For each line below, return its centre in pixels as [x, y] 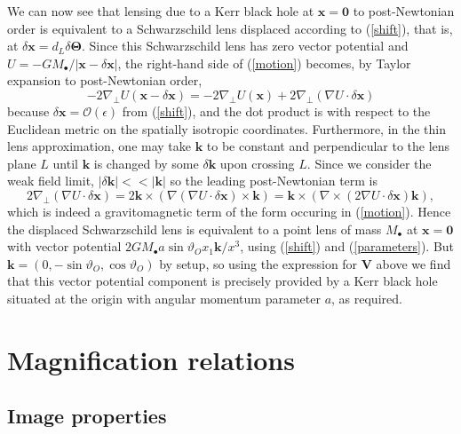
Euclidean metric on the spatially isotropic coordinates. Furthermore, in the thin [227, 128]
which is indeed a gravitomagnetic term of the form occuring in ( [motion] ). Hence [229, 211]
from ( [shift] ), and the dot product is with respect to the [276, 110]
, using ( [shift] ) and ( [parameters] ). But [347, 246]
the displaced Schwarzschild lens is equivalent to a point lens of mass [195, 229]
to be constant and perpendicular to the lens [328, 146]
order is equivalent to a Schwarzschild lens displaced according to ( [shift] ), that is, [230, 28]
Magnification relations [151, 359]
